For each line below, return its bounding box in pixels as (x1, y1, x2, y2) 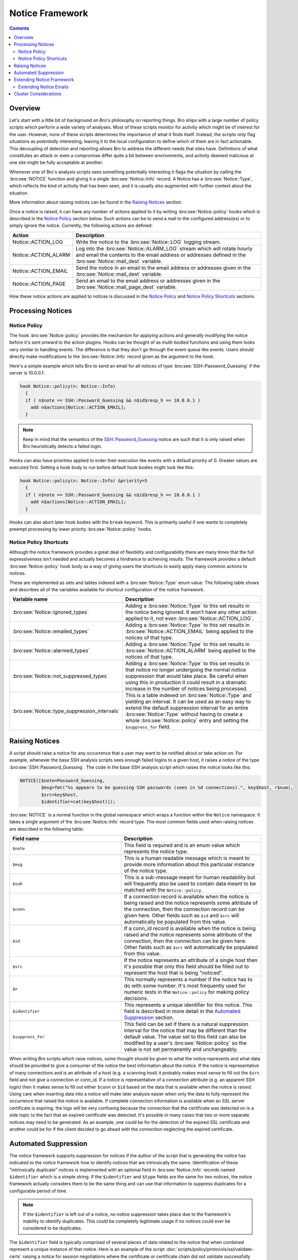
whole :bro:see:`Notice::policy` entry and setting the (125, 717, 249, 724)
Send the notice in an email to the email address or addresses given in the (76, 264, 251, 271)
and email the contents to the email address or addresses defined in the (76, 251, 246, 258)
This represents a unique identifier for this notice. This (124, 1001, 253, 1009)
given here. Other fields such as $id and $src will (124, 912, 239, 919)
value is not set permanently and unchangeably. (124, 1046, 238, 1053)
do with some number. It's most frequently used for (124, 982, 246, 989)
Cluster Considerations (14, 91, 61, 97)
